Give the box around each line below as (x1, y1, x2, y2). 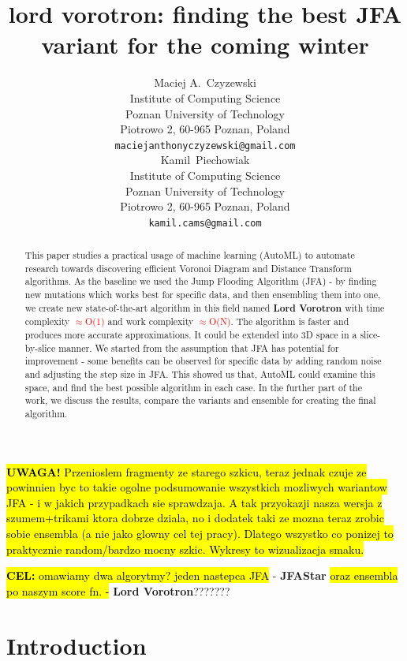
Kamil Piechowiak (160, 151, 250, 168)
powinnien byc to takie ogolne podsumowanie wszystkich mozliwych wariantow (6, 479, 387, 495)
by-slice (24, 341, 56, 354)
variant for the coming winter (41, 28, 369, 61)
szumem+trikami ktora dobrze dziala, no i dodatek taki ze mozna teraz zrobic (6, 510, 384, 526)
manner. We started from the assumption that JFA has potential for (58, 341, 339, 354)
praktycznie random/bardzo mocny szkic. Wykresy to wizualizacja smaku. (6, 540, 364, 557)
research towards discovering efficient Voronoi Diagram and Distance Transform (24, 261, 352, 274)
